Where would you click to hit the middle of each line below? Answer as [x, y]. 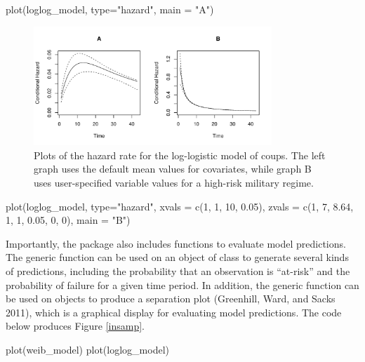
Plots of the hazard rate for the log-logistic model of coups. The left [180, 155]
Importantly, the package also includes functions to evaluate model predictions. [176, 243]
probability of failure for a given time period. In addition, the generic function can [182, 284]
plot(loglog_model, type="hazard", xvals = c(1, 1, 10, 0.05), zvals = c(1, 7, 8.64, [180, 206]
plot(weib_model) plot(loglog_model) [87, 349]
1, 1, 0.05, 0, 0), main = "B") [68, 220]
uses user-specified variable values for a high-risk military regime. [174, 182]
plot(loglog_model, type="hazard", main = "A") [110, 9]
